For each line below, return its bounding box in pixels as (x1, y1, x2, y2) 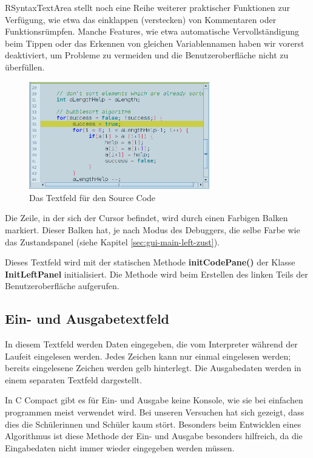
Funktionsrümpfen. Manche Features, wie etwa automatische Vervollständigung (5, 25, 300, 38)
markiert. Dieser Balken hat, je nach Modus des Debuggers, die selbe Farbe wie (5, 223, 300, 236)
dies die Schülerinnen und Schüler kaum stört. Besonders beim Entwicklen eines (5, 417, 301, 430)
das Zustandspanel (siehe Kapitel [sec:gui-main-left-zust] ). (5, 235, 220, 248)
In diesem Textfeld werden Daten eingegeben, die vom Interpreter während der (5, 338, 298, 350)
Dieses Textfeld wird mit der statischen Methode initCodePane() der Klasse (5, 256, 295, 268)
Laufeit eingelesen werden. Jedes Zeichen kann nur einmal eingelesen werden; (5, 349, 291, 362)
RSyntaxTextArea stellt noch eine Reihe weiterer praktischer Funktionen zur (5, 1, 290, 13)
